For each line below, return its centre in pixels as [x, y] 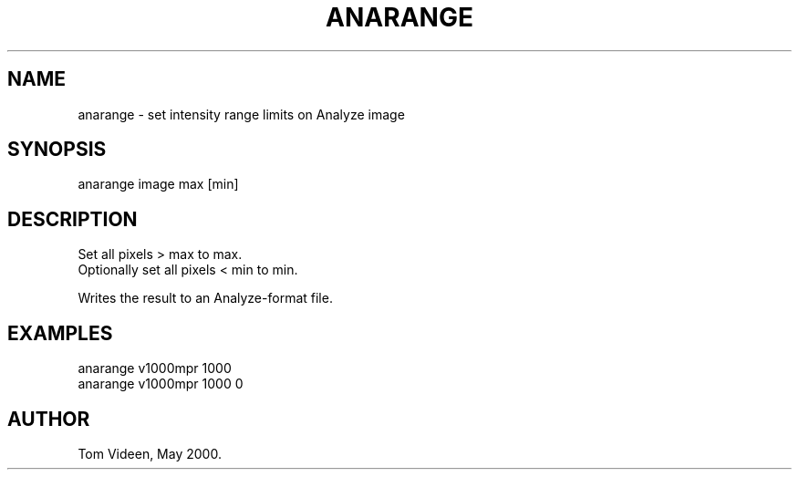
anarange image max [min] [158, 184]
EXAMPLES [60, 333]
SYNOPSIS [57, 150]
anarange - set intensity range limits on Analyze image [241, 114]
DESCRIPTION [73, 219]
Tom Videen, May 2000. [150, 453]
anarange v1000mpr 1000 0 [161, 384]
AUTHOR [49, 419]
